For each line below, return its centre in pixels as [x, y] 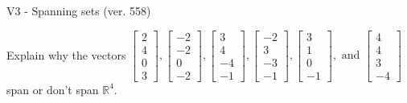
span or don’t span [53, 89]
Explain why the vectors [66, 54]
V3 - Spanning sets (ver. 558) [79, 10]
